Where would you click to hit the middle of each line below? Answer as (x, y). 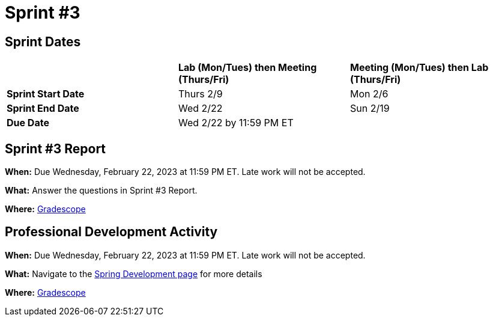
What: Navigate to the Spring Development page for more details (134, 274)
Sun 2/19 (370, 109)
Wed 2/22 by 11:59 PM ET (236, 123)
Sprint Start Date (46, 94)
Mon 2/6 (369, 94)
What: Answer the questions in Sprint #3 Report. (101, 191)
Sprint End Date (43, 109)
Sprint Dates (43, 41)
